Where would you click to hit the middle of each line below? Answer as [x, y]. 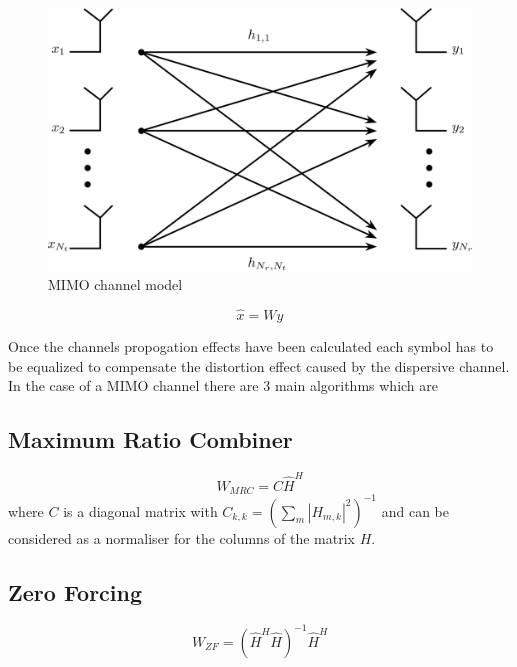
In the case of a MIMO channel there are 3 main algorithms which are [223, 385]
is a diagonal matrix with [140, 510]
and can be [415, 510]
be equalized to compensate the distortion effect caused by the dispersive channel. [259, 365]
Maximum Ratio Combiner [150, 439]
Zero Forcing [75, 591]
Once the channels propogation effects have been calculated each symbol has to [251, 345]
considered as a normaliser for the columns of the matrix [181, 537]
